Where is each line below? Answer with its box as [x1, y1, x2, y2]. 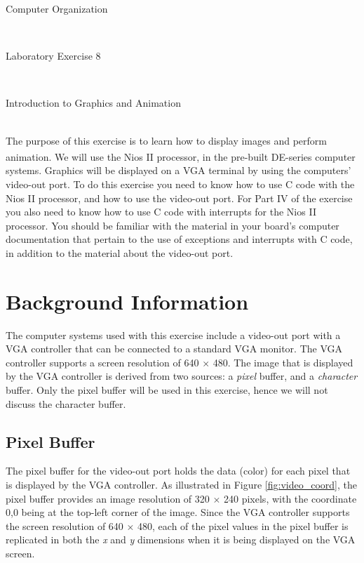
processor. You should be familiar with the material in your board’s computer [6, 218, 339, 232]
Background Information [6, 286, 249, 315]
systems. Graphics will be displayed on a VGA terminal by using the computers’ [6, 163, 351, 178]
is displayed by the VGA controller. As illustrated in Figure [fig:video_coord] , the [6, 477, 357, 492]
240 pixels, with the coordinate [224, 491, 357, 505]
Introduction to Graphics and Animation [6, 95, 181, 110]
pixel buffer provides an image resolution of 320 [6, 491, 210, 505]
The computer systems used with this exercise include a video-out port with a [6, 327, 341, 342]
